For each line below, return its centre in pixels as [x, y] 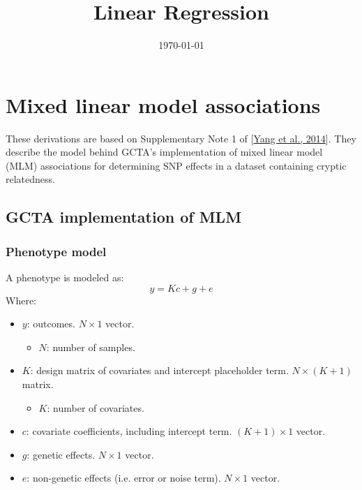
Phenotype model [56, 251]
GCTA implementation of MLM [124, 217]
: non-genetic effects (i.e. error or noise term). [124, 478]
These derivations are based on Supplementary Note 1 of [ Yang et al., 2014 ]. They [181, 138]
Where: [21, 300]
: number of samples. [91, 347]
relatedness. [30, 179]
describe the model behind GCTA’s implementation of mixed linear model [164, 152]
